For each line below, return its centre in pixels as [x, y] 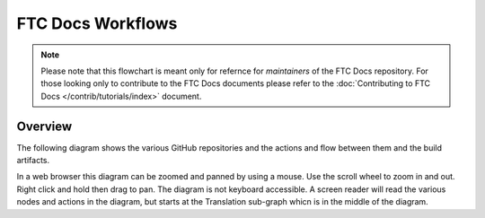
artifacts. [33, 161]
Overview [44, 126]
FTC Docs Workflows [97, 23]
